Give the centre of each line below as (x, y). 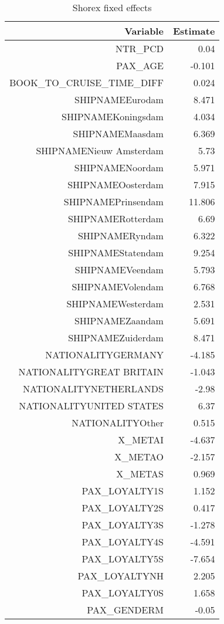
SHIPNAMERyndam (121, 235)
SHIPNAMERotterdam (116, 218)
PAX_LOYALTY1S (123, 491)
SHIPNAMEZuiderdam (116, 338)
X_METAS (140, 474)
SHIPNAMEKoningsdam (113, 116)
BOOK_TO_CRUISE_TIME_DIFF (86, 82)
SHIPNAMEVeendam (119, 269)
